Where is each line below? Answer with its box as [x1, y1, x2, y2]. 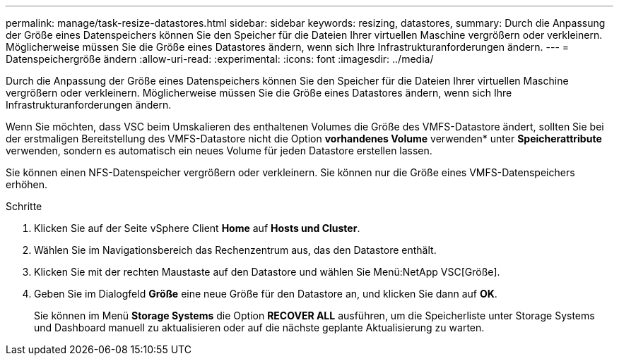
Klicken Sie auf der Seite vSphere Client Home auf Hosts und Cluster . [34, 222, 360, 234]
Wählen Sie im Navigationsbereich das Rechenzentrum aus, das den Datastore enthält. [34, 244, 437, 256]
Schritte [6, 200, 42, 212]
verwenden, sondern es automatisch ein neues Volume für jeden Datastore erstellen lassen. [6, 145, 432, 157]
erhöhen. [6, 178, 48, 190]
